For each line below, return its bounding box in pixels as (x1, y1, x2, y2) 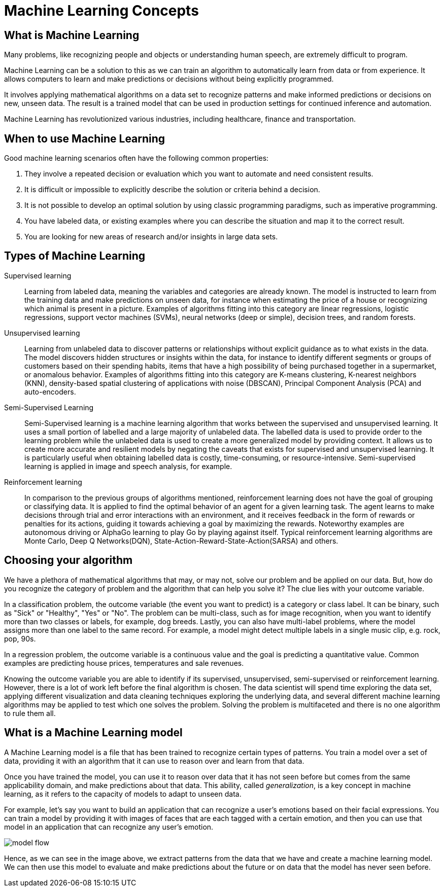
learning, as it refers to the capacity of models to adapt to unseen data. (4, 789, 242, 798)
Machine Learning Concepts (4, 2, 199, 19)
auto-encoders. (24, 387, 76, 396)
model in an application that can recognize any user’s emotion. (4, 822, 214, 831)
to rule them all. (4, 708, 56, 718)
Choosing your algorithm (4, 554, 133, 567)
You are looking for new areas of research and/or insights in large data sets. (24, 232, 278, 241)
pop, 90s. (4, 634, 36, 643)
